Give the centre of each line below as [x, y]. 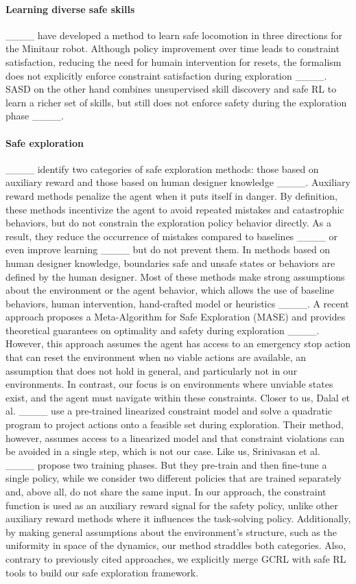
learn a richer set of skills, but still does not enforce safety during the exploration [176, 102]
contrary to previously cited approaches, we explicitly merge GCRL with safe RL [176, 558]
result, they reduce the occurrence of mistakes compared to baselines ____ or [171, 236]
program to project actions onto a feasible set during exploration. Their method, [175, 424]
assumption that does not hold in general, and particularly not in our [152, 370]
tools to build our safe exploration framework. [102, 572]
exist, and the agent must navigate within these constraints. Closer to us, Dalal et [178, 397]
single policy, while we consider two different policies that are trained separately [174, 478]
